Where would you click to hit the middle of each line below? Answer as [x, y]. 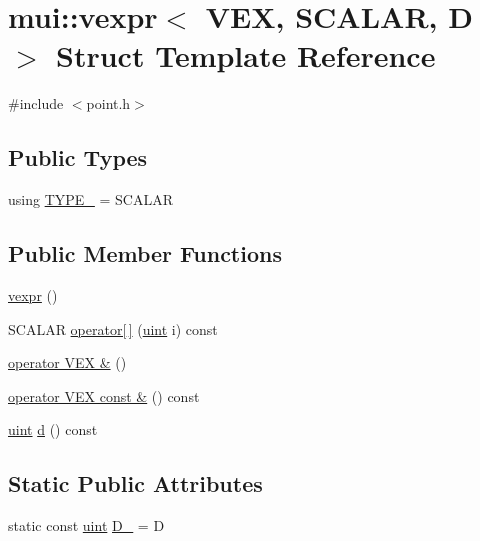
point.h [108, 103]
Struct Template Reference [246, 55]
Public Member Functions [145, 253]
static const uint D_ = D [86, 525]
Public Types [78, 157]
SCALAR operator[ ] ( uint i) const [113, 328]
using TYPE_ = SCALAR [90, 199]
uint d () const [53, 429]
